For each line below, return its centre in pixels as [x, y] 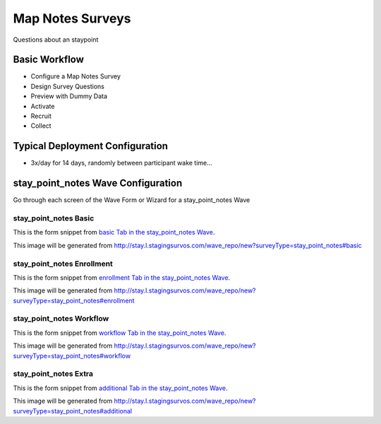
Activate [43, 106]
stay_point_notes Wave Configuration [98, 183]
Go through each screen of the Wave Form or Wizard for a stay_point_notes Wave [132, 200]
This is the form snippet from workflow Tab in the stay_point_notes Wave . [120, 333]
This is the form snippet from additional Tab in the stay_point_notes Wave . [120, 388]
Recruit [41, 116]
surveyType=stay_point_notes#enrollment [74, 300]
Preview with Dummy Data [69, 96]
